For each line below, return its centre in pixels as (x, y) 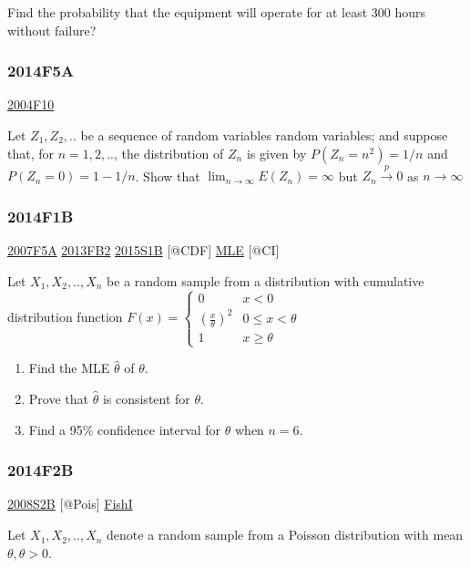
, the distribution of (169, 153)
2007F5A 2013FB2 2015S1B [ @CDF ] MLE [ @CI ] (143, 250)
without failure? (52, 30)
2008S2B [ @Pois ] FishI (70, 504)
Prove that (58, 399)
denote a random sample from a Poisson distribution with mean (285, 535)
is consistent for (146, 399)
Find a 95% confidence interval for (125, 429)
